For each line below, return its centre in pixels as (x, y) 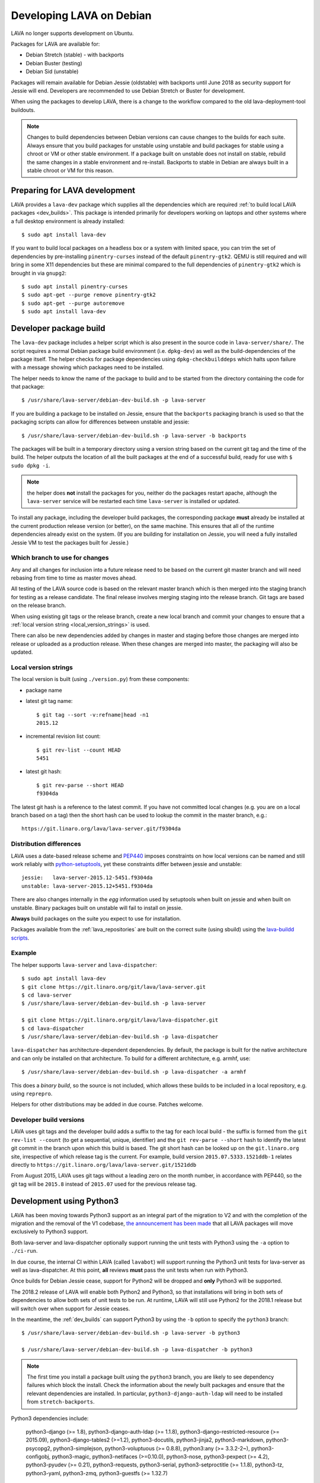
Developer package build (58, 328)
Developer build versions (48, 1120)
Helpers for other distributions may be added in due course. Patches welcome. (107, 1105)
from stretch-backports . (61, 1402)
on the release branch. (39, 606)
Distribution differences (46, 844)
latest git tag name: (49, 701)
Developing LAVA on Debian (81, 15)
